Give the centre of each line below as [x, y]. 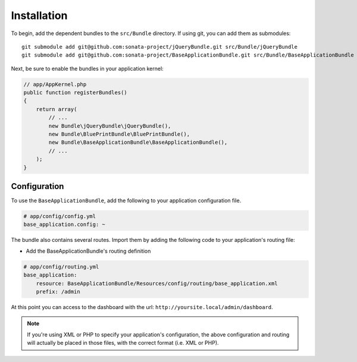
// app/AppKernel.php [55, 84]
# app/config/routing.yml [61, 267]
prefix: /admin [58, 292]
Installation [39, 15]
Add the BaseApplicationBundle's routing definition [88, 251]
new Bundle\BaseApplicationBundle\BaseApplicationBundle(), [138, 142]
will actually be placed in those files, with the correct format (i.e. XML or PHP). [123, 343]
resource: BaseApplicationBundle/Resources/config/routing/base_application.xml [157, 283]
